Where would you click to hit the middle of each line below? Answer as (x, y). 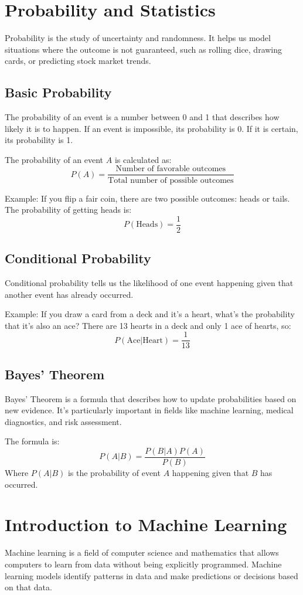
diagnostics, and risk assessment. (63, 421)
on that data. (28, 587)
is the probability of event (114, 473)
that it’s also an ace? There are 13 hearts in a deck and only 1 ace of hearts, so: (148, 325)
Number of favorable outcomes (171, 169)
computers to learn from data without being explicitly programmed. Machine (143, 564)
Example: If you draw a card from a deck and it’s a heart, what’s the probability (150, 314)
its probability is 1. (39, 140)
